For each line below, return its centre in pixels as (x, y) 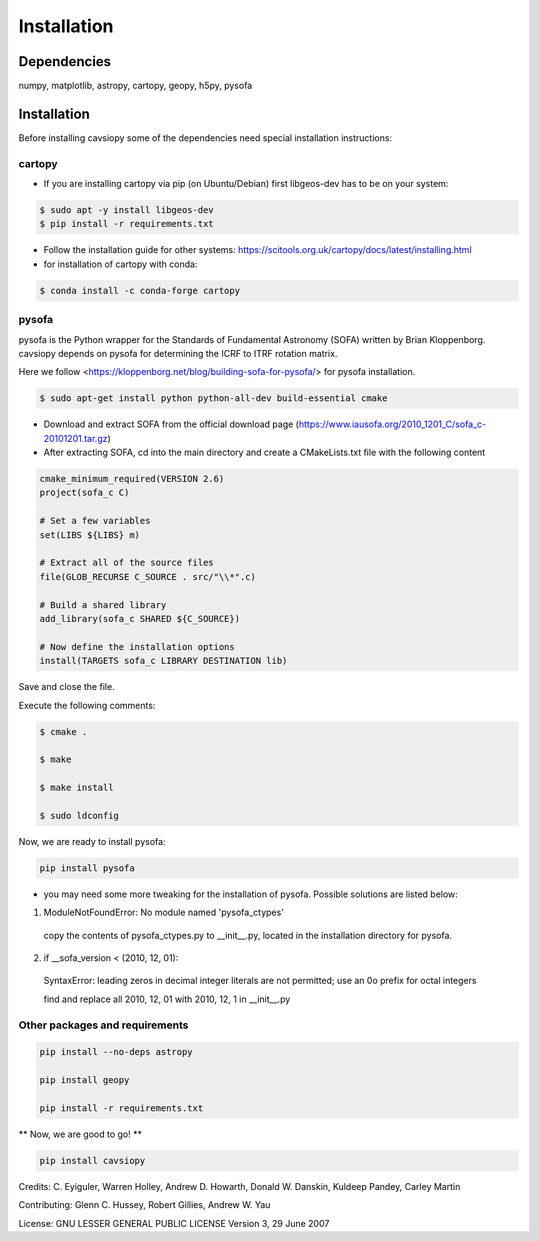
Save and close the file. (66, 687)
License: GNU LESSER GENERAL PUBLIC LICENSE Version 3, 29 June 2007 (174, 1223)
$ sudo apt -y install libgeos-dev (126, 210)
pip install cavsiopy (92, 1160)
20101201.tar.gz (75, 438)
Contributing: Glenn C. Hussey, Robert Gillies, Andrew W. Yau (144, 1205)
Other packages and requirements (103, 1025)
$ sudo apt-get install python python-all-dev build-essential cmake (213, 398)
